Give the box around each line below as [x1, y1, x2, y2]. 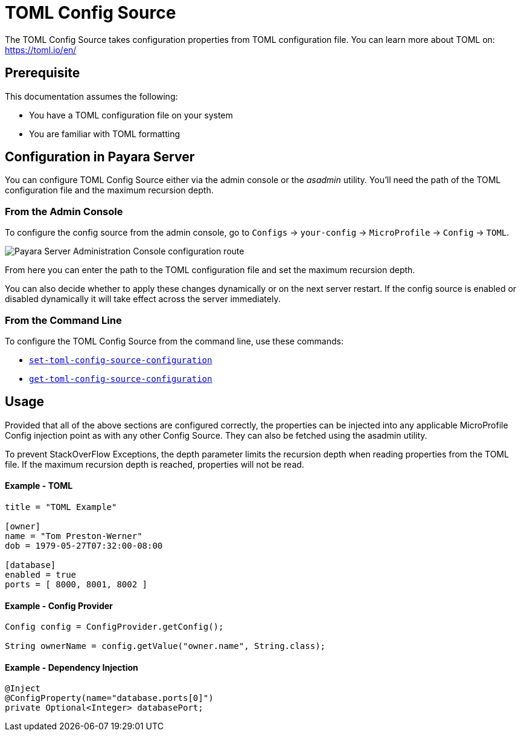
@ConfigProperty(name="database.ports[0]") [5, 693, 214, 703]
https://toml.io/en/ [5, 44, 77, 55]
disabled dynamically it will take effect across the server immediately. [5, 294, 281, 305]
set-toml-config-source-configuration [29, 355, 213, 365]
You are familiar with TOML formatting [29, 128, 181, 139]
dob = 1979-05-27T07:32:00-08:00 [5, 541, 163, 550]
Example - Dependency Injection [5, 662, 138, 673]
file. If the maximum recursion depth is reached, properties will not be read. [5, 459, 304, 470]
